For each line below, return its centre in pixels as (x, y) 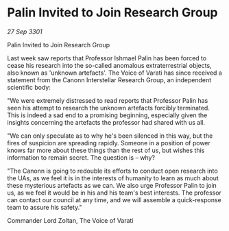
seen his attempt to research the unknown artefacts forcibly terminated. (109, 108)
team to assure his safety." (45, 207)
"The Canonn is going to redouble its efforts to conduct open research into (112, 171)
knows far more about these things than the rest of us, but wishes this (106, 150)
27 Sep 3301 (25, 32)
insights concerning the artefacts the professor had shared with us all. (106, 122)
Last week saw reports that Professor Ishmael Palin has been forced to (107, 58)
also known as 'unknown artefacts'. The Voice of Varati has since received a (115, 73)
